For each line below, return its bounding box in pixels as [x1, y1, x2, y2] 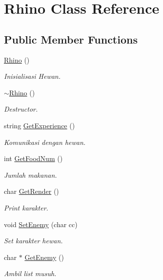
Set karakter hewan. [4, 235, 63, 246]
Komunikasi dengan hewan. [4, 137, 86, 147]
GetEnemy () [24, 252, 64, 262]
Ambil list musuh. [4, 268, 57, 279]
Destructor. [4, 104, 38, 114]
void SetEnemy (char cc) [4, 219, 78, 229]
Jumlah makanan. [4, 169, 57, 180]
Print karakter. [4, 202, 48, 212]
